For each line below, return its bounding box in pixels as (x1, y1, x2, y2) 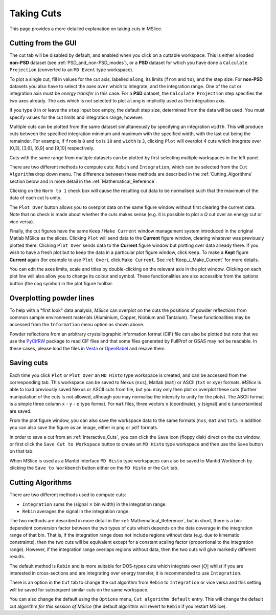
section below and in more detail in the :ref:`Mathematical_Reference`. (9, 178, 157, 184)
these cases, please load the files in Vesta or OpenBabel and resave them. (9, 345, 166, 351)
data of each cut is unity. (9, 195, 62, 201)
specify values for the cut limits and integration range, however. (9, 114, 144, 120)
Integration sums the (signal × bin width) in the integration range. (22, 501, 167, 507)
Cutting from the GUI (9, 39, 77, 48)
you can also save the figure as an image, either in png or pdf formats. (9, 425, 158, 431)
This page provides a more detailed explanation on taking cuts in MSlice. (9, 26, 163, 32)
